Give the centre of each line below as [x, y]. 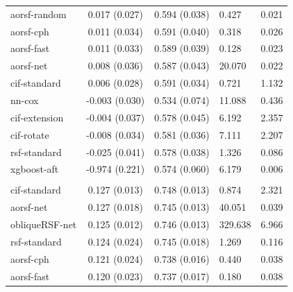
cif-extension [37, 117]
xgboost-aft [35, 169]
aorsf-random [39, 14]
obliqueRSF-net [44, 224]
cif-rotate [30, 134]
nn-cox [25, 100]
